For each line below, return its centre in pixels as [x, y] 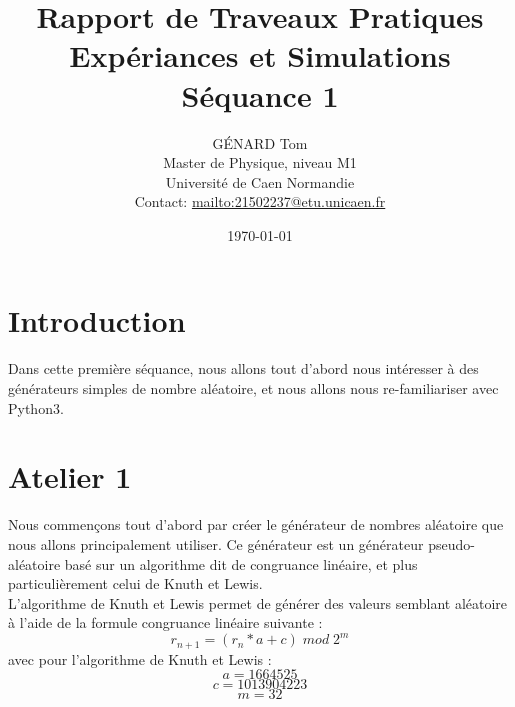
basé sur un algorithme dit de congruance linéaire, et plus [241, 563]
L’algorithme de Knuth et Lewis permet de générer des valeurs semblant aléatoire [258, 602]
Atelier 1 [70, 476]
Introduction [97, 320]
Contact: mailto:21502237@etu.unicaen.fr [260, 201]
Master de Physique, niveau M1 [260, 162]
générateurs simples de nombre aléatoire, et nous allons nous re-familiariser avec [253, 388]
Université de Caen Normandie [260, 181]
